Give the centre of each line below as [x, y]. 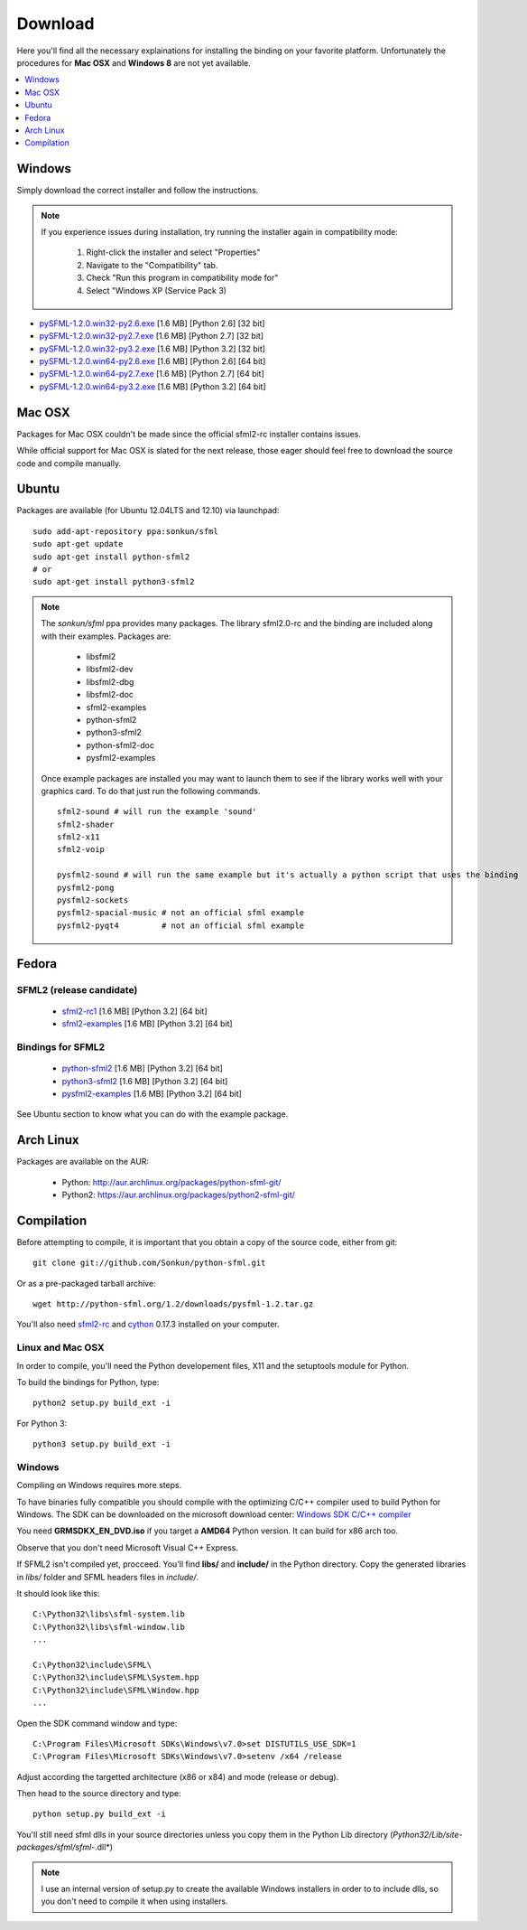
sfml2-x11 [79, 837]
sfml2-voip [81, 850]
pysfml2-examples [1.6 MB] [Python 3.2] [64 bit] [152, 1093]
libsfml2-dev [110, 670]
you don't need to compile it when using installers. [135, 1901]
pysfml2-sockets [93, 900]
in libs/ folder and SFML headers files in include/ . [108, 1577]
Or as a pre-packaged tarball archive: [87, 1283]
